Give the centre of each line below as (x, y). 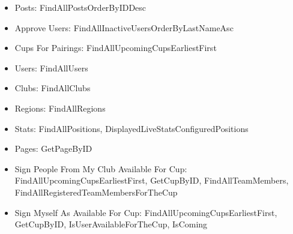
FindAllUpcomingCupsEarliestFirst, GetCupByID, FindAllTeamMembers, (152, 180)
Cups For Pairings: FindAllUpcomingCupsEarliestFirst (116, 48)
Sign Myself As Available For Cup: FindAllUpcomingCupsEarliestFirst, (146, 212)
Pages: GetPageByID (53, 148)
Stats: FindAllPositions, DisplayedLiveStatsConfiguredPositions (131, 128)
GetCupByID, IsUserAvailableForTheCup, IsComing (111, 224)
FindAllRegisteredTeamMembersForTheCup (96, 192)
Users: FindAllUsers (51, 67)
